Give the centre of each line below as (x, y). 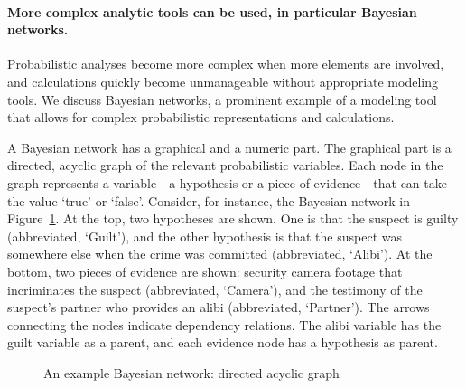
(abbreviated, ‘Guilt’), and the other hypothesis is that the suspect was (205, 236)
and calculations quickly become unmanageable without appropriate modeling (223, 81)
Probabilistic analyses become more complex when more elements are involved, (226, 64)
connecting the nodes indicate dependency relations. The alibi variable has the (224, 324)
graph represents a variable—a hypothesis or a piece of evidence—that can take (227, 182)
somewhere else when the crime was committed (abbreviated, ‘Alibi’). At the (220, 254)
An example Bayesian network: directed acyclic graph (191, 372)
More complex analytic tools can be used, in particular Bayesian (212, 11)
